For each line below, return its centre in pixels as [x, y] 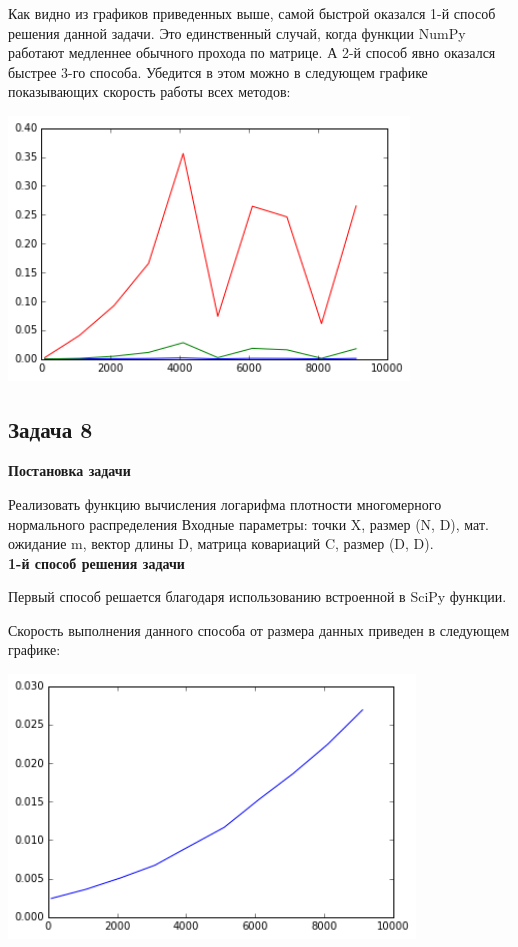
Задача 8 [50, 428]
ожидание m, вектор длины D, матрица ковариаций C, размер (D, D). [221, 543]
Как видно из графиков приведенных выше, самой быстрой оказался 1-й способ [252, 13]
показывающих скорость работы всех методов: [149, 91]
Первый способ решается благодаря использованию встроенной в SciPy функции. [257, 596]
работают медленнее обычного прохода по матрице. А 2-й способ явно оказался [252, 52]
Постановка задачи [69, 470]
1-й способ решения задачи [96, 562]
